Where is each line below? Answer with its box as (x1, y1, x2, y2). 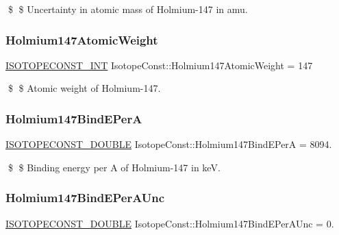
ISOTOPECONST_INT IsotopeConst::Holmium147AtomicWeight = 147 (5, 58, 313, 72)
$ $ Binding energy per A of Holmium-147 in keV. (8, 160, 221, 174)
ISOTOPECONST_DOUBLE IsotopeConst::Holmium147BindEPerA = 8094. (5, 137, 332, 151)
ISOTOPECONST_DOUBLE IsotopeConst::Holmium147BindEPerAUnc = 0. (5, 216, 334, 230)
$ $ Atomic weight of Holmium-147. (8, 81, 161, 95)
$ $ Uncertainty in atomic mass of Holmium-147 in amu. (8, 2, 248, 16)
